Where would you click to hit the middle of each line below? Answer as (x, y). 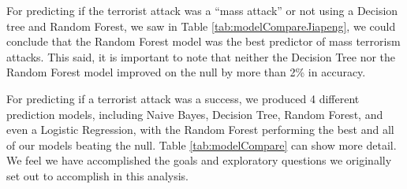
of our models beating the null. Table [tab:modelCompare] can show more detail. (202, 145)
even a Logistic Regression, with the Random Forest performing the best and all (200, 130)
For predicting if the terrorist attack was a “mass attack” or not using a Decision (202, 10)
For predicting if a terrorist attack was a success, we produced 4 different (183, 98)
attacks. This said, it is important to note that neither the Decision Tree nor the (201, 56)
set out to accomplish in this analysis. (97, 175)
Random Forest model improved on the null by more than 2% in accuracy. (186, 72)
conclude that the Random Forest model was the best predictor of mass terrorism (203, 41)
